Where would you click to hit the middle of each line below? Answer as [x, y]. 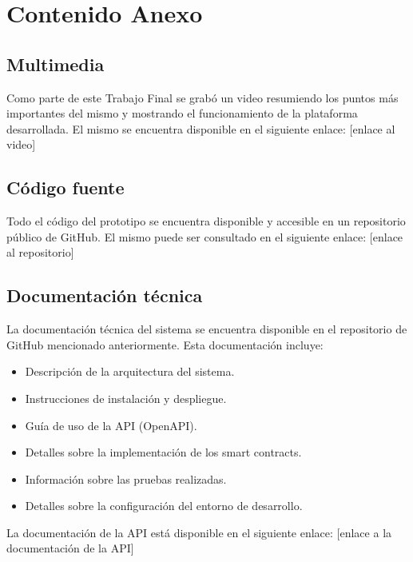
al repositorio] [40, 252]
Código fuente [66, 187]
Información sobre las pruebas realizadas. [126, 478]
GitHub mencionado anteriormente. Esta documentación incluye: [165, 344]
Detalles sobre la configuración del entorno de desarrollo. [164, 506]
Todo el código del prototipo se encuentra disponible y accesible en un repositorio [206, 221]
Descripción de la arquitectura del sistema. [130, 371]
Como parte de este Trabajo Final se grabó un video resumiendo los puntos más [203, 97]
